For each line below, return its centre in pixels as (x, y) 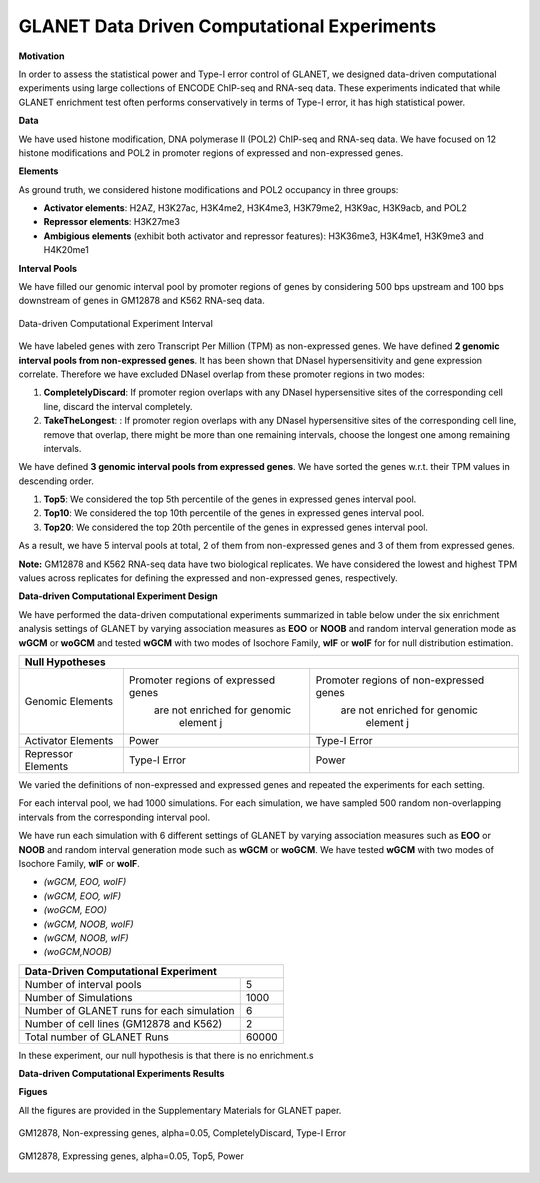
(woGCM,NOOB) (77, 952)
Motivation (41, 56)
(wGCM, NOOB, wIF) (86, 937)
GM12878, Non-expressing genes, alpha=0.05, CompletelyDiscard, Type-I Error (182, 1133)
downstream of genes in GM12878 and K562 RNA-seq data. (141, 301)
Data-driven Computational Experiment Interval (116, 323)
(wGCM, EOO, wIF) (82, 896)
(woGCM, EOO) (75, 910)
